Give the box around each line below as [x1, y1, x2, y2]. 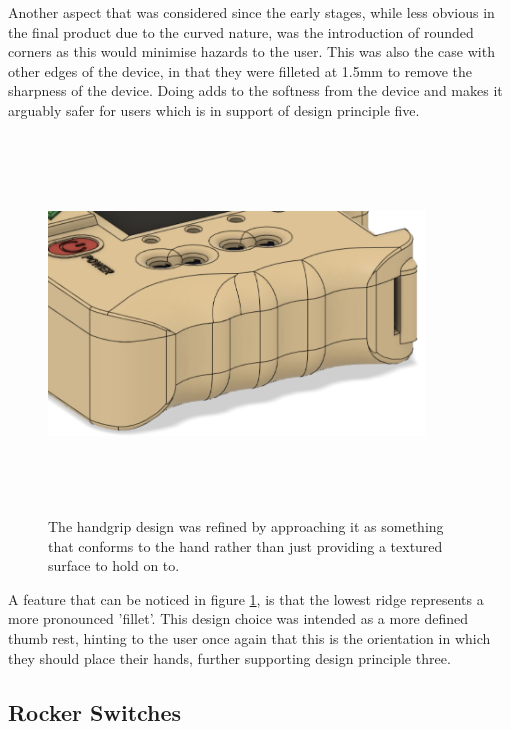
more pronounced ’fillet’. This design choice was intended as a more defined [8, 608, 469, 629]
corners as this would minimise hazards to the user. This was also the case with [8, 41, 495, 62]
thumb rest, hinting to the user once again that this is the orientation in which [8, 628, 491, 649]
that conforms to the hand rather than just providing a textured [48, 535, 443, 556]
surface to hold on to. [48, 555, 180, 576]
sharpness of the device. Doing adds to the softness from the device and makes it [8, 80, 503, 101]
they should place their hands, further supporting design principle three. [8, 647, 451, 668]
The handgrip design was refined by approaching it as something [48, 516, 444, 537]
